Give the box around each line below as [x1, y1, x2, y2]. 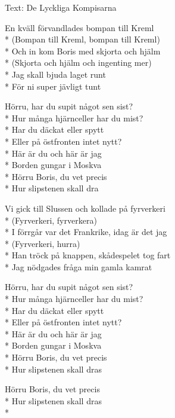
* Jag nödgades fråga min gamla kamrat [5, 260, 152, 273]
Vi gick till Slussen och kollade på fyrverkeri [5, 202, 165, 214]
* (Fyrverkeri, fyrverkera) [5, 213, 97, 226]
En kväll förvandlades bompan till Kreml [5, 21, 154, 33]
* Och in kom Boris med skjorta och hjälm [5, 44, 161, 57]
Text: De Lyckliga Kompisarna [5, 1, 117, 13]
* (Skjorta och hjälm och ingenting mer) [5, 56, 152, 69]
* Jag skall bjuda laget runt [5, 68, 106, 80]
